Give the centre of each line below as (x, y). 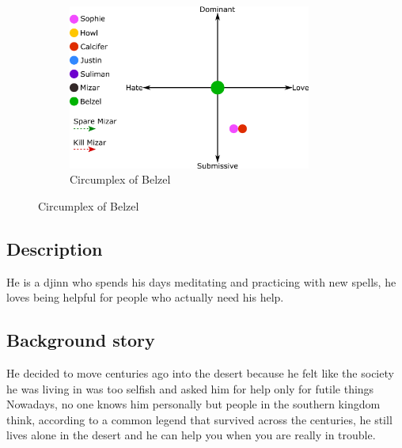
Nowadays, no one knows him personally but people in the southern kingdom (193, 404)
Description (55, 248)
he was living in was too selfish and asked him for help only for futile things (190, 388)
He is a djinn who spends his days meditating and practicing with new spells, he (201, 281)
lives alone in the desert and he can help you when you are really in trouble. (191, 435)
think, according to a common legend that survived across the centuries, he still (199, 419)
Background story (81, 340)
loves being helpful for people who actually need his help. (145, 297)
